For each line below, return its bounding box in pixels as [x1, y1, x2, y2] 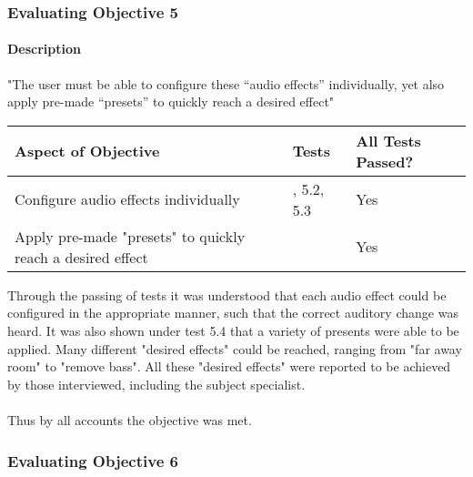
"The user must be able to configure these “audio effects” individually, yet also [7, 74, 445, 93]
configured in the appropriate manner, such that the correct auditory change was [7, 303, 458, 322]
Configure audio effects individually [15, 188, 240, 210]
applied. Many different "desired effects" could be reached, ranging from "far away [7, 339, 462, 358]
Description [7, 39, 82, 58]
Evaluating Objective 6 [7, 449, 178, 472]
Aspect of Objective [15, 140, 160, 162]
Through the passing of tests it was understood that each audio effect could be [7, 285, 447, 304]
